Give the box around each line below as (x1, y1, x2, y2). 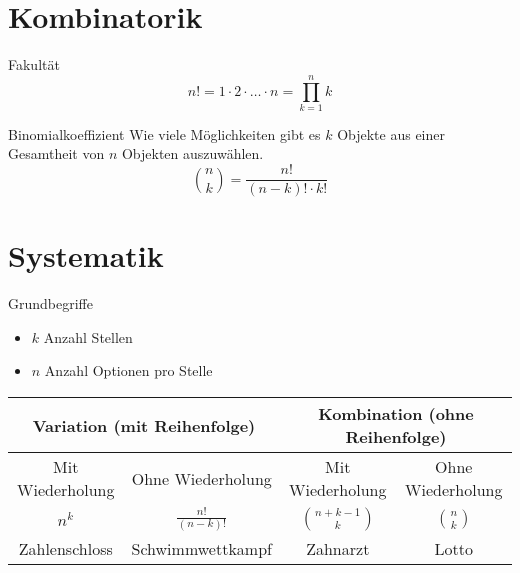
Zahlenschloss (18, 537, 113, 560)
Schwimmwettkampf (131, 537, 272, 560)
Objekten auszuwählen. (121, 143, 264, 164)
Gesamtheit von (8, 143, 105, 164)
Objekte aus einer (337, 123, 445, 144)
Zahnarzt (306, 537, 370, 560)
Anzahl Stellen (43, 326, 133, 347)
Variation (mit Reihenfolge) (32, 413, 256, 437)
